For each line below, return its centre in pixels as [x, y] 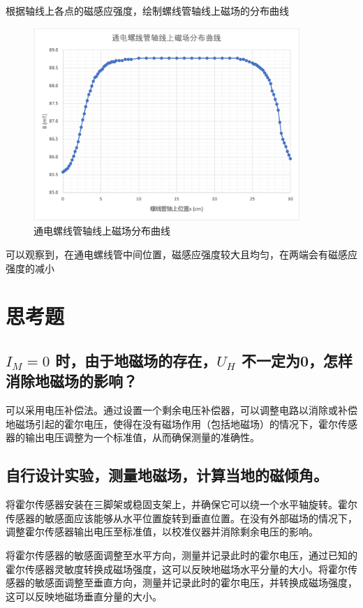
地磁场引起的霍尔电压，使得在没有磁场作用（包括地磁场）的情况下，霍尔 [172, 423]
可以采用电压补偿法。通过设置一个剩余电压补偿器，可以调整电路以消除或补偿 [181, 410]
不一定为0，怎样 [297, 360]
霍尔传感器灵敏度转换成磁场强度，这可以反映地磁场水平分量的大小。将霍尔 [177, 569]
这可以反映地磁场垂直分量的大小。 [84, 596]
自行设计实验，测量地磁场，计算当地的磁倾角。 [167, 475]
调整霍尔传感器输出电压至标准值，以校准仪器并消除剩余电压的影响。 [162, 532]
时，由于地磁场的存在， [136, 360]
